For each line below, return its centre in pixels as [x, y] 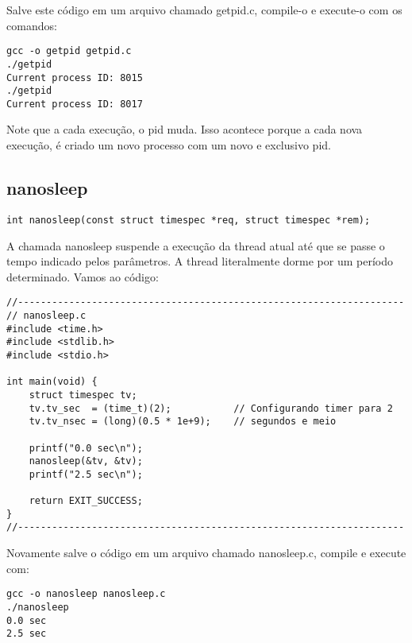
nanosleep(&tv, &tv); [86, 461]
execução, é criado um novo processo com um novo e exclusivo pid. [169, 145]
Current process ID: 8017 [75, 104]
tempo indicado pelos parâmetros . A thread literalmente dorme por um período [200, 261]
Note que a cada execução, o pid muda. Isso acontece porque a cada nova [185, 129]
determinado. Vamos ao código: [83, 276]
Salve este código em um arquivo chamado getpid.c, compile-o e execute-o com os [204, 10]
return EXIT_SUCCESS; [86, 501]
